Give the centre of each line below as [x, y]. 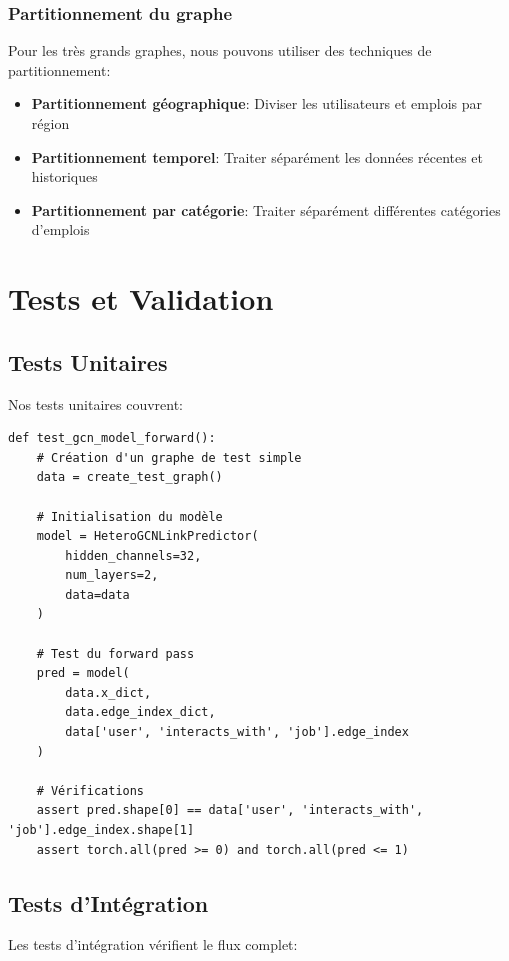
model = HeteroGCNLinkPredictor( [147, 536]
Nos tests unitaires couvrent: [95, 403]
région [50, 123]
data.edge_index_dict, [140, 712]
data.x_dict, [108, 692]
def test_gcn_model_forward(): [112, 438]
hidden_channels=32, [133, 555]
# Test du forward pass [115, 653]
